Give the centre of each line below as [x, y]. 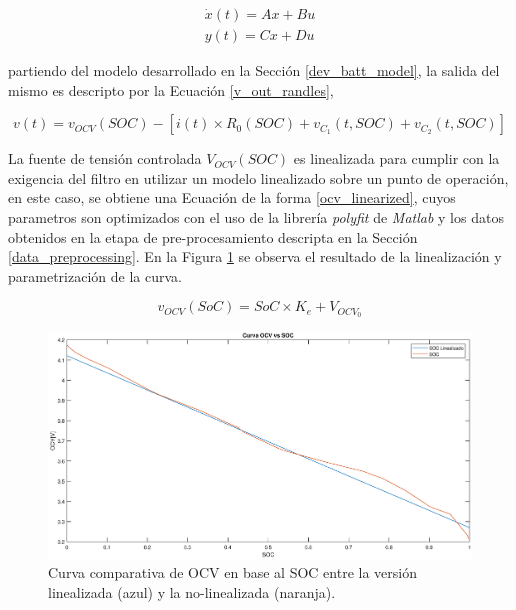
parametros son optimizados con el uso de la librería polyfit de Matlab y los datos [256, 217]
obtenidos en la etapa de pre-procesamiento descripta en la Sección [213, 236]
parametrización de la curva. [95, 275]
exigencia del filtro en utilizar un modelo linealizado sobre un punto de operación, [258, 177]
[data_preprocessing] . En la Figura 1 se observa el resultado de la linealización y [255, 256]
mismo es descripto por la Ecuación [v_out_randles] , [171, 89]
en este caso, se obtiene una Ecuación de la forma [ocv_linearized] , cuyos [232, 197]
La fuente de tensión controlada [105, 158]
